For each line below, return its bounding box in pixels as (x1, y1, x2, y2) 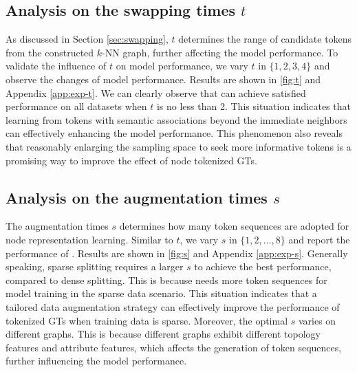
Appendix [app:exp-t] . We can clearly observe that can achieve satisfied (6, 85, 306, 100)
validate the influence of (6, 58, 107, 73)
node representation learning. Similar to (6, 232, 173, 246)
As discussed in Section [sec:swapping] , (6, 32, 169, 46)
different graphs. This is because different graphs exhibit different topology (6, 327, 321, 341)
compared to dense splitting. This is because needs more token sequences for (6, 272, 327, 287)
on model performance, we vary (116, 58, 248, 73)
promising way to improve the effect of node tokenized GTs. (6, 153, 257, 167)
